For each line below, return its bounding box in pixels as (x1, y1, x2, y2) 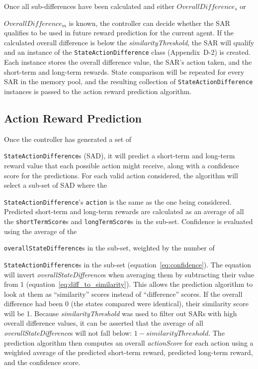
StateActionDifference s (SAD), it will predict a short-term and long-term (4, 150, 235, 161)
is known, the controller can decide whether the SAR (69, 17, 230, 28)
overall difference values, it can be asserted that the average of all (4, 318, 203, 328)
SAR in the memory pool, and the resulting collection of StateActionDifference (4, 76, 253, 87)
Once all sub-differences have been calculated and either (4, 1, 174, 11)
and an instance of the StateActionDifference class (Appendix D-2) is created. (4, 47, 251, 57)
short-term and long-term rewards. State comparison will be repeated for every (4, 66, 245, 77)
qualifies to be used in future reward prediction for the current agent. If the (4, 27, 234, 38)
